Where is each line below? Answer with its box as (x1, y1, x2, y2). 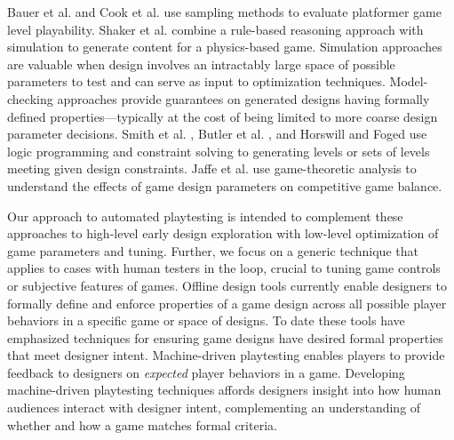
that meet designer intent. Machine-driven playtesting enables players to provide (7, 346, 445, 364)
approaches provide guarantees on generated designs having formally (57, 89, 430, 108)
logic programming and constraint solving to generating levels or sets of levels (7, 141, 430, 160)
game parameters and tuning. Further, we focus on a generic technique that (7, 241, 418, 260)
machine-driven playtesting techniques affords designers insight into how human (7, 380, 442, 399)
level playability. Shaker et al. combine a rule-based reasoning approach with (7, 20, 424, 38)
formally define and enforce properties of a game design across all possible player (7, 293, 447, 312)
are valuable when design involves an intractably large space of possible (7, 54, 395, 73)
